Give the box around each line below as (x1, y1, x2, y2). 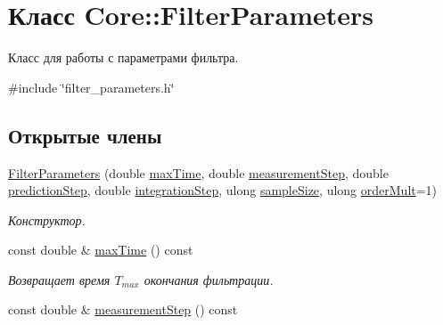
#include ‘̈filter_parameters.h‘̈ (8, 77, 175, 96)
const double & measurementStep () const (8, 300, 238, 319)
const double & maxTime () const (8, 240, 193, 259)
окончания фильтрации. (144, 270, 274, 288)
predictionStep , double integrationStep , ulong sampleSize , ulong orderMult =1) (8, 181, 438, 199)
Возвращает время (8, 270, 111, 288)
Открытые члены (8, 121, 162, 149)
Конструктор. (8, 210, 86, 229)
